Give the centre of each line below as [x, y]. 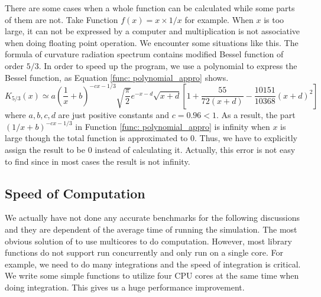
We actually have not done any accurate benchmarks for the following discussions [153, 218]
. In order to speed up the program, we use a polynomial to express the [168, 65]
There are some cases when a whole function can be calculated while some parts [150, 8]
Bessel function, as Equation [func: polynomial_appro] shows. [117, 77]
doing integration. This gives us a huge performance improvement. [125, 287]
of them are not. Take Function [61, 19]
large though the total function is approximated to [96, 138]
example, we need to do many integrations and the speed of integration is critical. [153, 264]
